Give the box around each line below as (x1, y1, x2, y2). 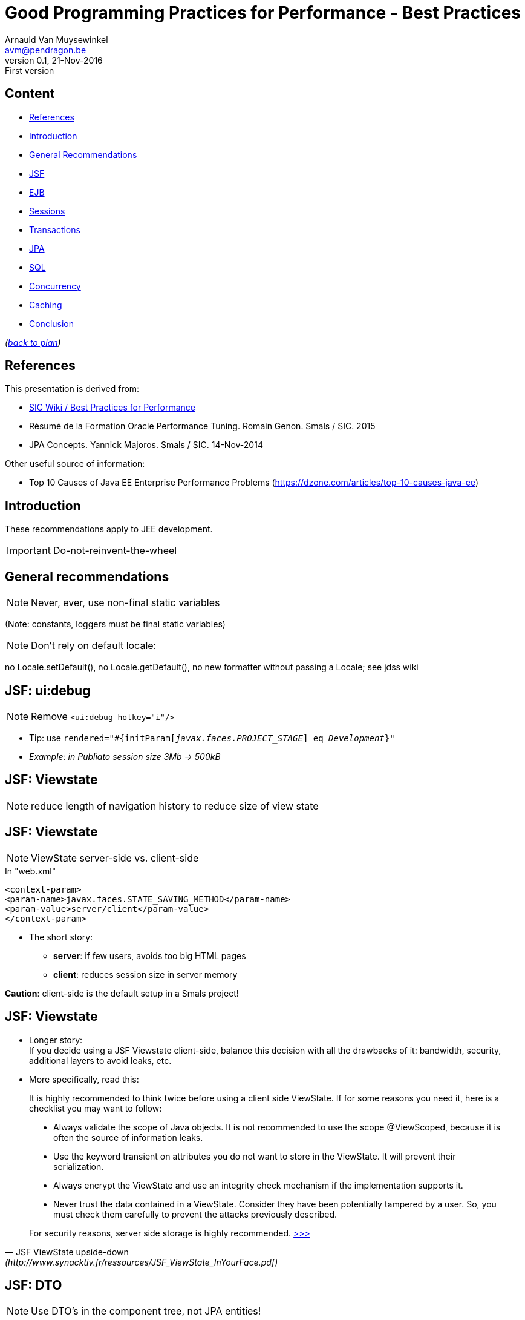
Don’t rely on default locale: (31, 639, 157, 652)
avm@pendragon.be (5, 44, 86, 55)
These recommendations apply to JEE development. (5, 524, 213, 535)
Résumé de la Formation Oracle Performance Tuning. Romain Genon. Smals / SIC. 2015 (29, 421, 376, 432)
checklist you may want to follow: (29, 1103, 162, 1114)
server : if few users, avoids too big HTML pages (53, 950, 246, 961)
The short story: (29, 931, 93, 942)
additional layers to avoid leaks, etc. (29, 1055, 172, 1066)
